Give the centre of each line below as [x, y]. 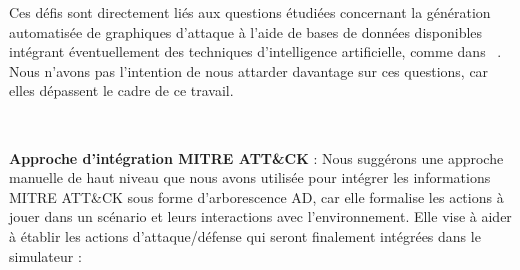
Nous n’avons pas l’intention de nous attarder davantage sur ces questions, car [249, 70]
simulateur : [45, 255]
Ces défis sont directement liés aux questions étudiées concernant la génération [250, 12]
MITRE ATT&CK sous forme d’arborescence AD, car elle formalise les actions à [256, 196]
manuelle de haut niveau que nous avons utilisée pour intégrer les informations [250, 177]
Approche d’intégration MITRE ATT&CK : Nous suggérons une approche [256, 157]
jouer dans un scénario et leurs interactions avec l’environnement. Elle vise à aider [260, 216]
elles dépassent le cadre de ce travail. [121, 90]
